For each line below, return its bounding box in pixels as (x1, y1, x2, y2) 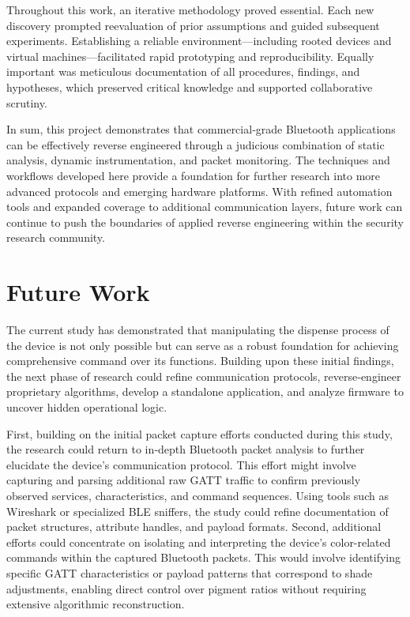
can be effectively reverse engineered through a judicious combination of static (6, 136, 385, 152)
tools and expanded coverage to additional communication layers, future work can (6, 198, 403, 215)
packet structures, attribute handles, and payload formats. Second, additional (6, 518, 382, 535)
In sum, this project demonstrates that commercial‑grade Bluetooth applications (6, 121, 396, 137)
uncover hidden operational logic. (6, 399, 167, 415)
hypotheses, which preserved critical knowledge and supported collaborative (6, 78, 373, 95)
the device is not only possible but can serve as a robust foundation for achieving (6, 337, 399, 353)
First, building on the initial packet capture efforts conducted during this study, (6, 425, 393, 442)
